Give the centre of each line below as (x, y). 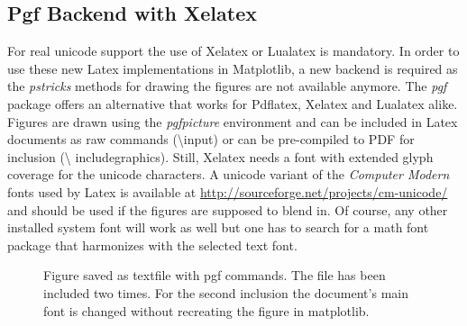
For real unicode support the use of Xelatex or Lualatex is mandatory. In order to (233, 51)
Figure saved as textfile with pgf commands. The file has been (215, 275)
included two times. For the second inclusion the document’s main (226, 292)
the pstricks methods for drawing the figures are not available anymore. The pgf (227, 86)
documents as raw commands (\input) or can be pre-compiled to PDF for (211, 139)
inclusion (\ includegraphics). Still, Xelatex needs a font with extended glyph (220, 156)
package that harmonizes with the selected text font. (152, 244)
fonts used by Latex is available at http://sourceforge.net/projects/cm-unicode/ (228, 191)
